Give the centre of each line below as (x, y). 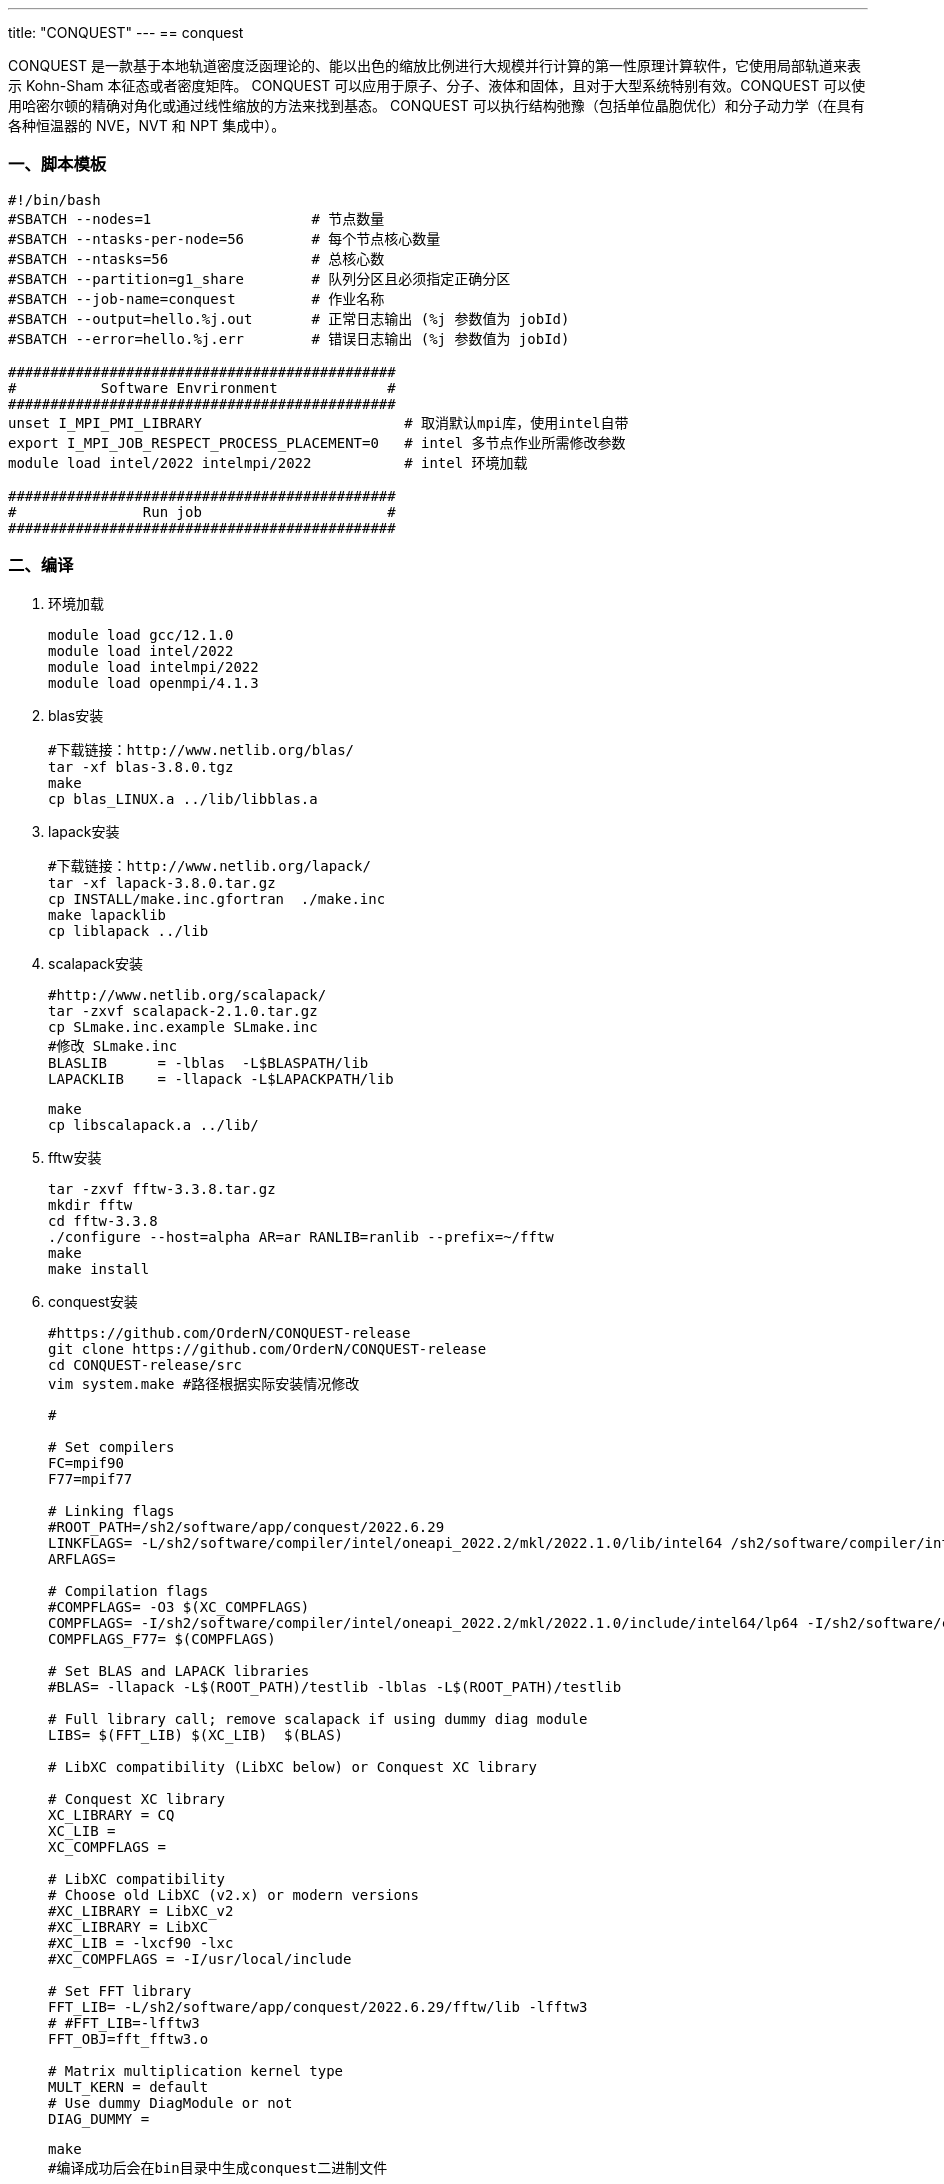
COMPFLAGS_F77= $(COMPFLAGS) (162, 1638)
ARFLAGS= (82, 1558)
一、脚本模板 (57, 164)
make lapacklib (107, 914)
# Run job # (202, 511)
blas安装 (76, 715)
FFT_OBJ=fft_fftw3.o (128, 2038)
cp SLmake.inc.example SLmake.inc (183, 1026)
